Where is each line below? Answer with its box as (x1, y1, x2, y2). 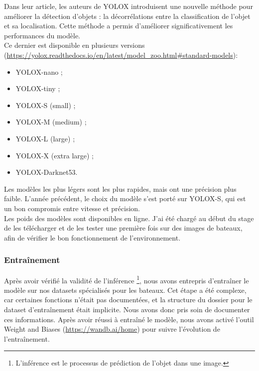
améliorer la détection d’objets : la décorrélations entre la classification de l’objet (4, 10, 251, 21)
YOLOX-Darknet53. (15, 167, 78, 177)
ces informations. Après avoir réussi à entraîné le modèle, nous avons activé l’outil (4, 314, 254, 324)
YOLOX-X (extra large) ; (15, 150, 94, 160)
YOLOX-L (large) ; (15, 133, 75, 143)
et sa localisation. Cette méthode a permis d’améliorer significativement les (4, 20, 233, 31)
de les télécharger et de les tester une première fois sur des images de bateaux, (4, 223, 243, 233)
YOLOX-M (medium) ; (15, 117, 87, 127)
